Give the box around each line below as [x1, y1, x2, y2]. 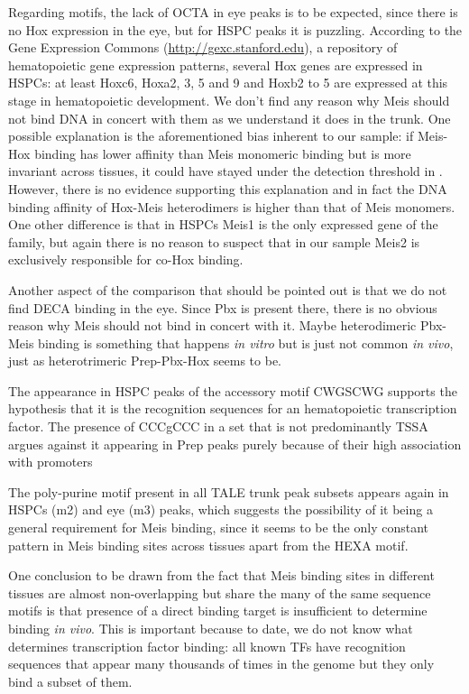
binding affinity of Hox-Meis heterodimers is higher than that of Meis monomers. [8, 197, 455, 216]
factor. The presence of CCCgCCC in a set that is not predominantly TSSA [8, 417, 428, 436]
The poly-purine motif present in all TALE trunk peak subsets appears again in [8, 482, 449, 501]
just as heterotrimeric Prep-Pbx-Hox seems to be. [8, 351, 281, 370]
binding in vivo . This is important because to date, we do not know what [8, 619, 413, 637]
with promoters [8, 452, 93, 471]
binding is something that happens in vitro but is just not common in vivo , [38, 333, 454, 352]
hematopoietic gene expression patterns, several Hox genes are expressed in [8, 55, 423, 74]
